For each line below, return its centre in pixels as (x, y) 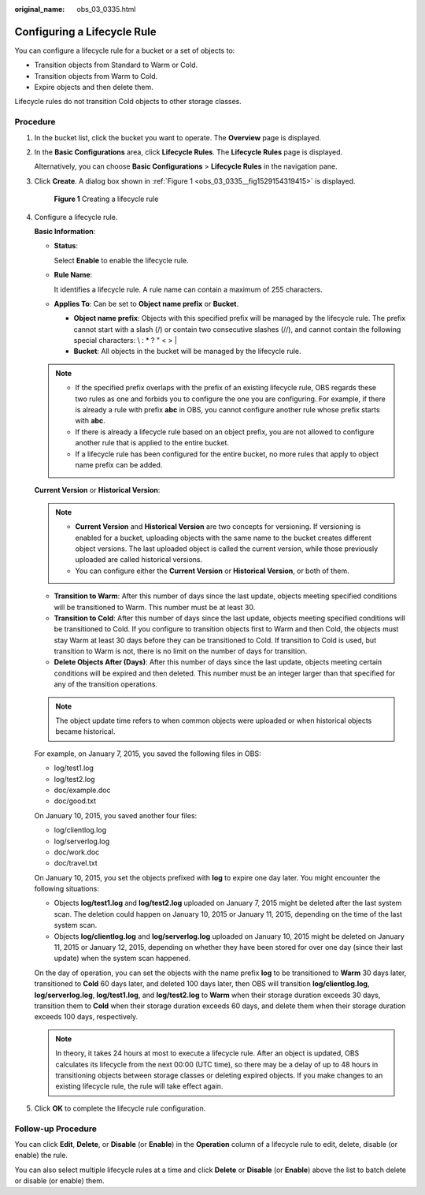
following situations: (67, 889)
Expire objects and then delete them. (94, 87)
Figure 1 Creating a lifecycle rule (106, 199)
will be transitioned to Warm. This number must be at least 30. (155, 607)
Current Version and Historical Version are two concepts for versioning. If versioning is (218, 527)
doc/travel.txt (76, 863)
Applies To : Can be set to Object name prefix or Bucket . (146, 303)
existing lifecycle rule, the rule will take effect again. (139, 1086)
